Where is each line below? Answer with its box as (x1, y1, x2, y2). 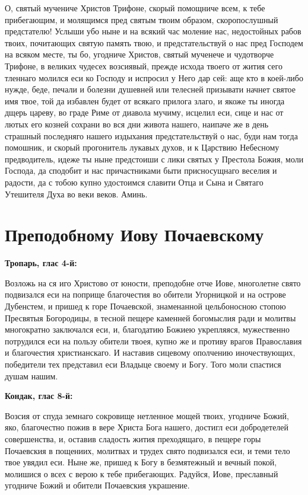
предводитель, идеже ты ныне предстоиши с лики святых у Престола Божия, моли (5, 152, 304, 165)
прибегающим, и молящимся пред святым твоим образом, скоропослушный (5, 13, 278, 25)
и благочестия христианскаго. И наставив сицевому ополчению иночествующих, (5, 346, 296, 359)
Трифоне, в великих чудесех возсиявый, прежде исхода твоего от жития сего (5, 59, 282, 72)
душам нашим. (5, 369, 58, 382)
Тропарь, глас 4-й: (5, 257, 77, 269)
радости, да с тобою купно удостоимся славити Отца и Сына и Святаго (5, 175, 263, 188)
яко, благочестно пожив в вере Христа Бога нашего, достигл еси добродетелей (5, 421, 289, 433)
